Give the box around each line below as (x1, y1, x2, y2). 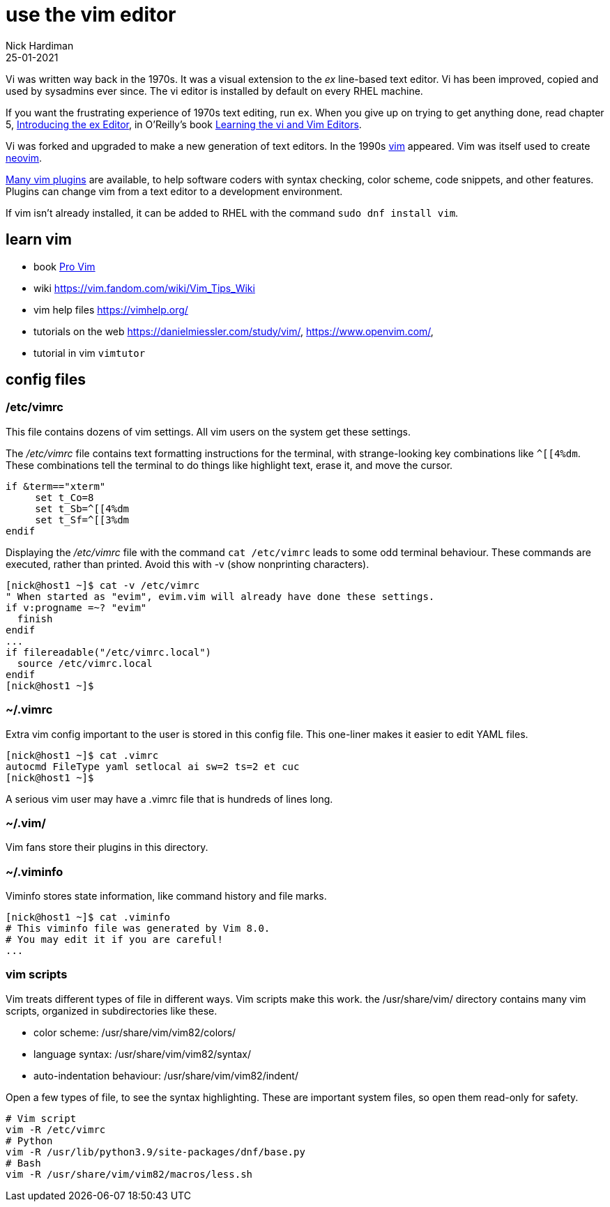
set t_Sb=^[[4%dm (35, 502, 130, 514)
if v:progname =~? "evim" (6, 601, 147, 613)
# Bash (6, 1157, 41, 1169)
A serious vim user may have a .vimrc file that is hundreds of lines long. (6, 792, 333, 805)
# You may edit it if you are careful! (6, 934, 223, 946)
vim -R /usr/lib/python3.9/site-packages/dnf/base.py (6, 1146, 305, 1158)
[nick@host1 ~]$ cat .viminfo (6, 912, 171, 923)
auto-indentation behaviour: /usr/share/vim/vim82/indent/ (33, 1069, 298, 1082)
